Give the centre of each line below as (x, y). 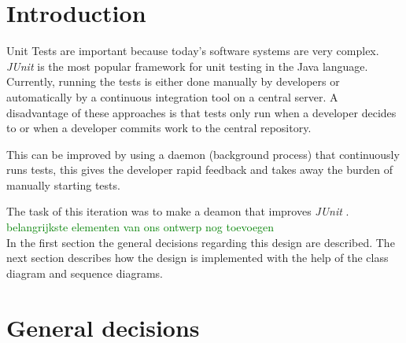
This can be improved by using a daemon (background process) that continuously (203, 154)
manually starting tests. (63, 184)
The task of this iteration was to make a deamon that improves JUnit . (178, 211)
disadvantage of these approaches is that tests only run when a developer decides (201, 112)
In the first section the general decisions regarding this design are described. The (201, 242)
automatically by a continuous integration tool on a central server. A (172, 96)
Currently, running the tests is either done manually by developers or (173, 81)
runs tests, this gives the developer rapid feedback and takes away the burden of (199, 170)
